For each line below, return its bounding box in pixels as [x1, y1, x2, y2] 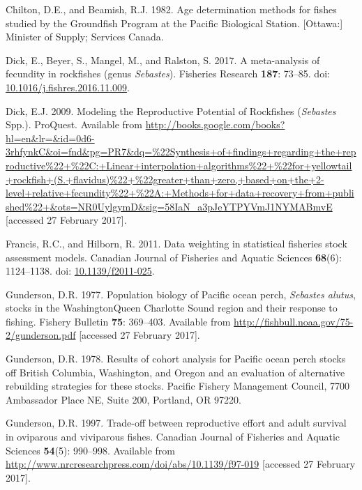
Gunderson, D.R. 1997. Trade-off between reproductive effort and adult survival [6, 415, 347, 430]
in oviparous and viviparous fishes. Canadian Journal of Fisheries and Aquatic [6, 429, 340, 444]
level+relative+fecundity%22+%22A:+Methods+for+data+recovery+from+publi [6, 185, 354, 200]
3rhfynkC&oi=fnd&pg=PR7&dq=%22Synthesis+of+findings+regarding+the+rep [6, 144, 356, 159]
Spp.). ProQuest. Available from [6, 117, 142, 132]
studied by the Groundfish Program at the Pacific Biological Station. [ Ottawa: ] [6, 15, 343, 30]
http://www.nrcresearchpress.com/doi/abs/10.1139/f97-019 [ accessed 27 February [6, 457, 356, 471]
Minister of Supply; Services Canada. [6, 29, 164, 44]
